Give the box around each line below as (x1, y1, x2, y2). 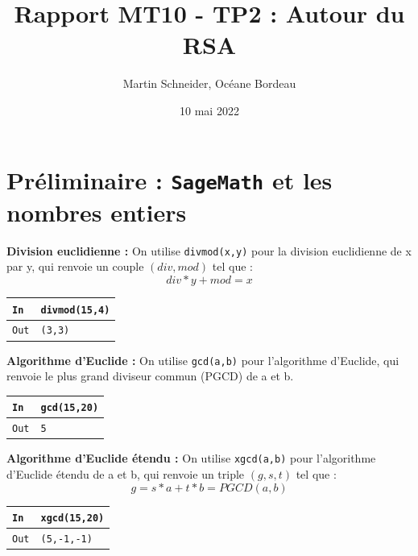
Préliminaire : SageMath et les (6, 163, 333, 196)
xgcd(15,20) (40, 512, 105, 525)
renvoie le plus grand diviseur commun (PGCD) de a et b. (6, 367, 294, 384)
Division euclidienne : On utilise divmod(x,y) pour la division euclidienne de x (6, 242, 412, 259)
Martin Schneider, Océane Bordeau (122, 75, 296, 92)
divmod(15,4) (40, 304, 110, 316)
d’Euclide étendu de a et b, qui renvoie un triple (6, 466, 245, 483)
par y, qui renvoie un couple (6, 258, 144, 275)
